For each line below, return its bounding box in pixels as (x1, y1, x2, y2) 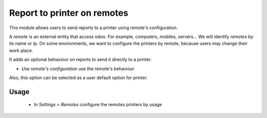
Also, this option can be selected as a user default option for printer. (9, 75, 148, 80)
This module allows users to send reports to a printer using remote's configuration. (9, 25, 178, 31)
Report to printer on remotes (9, 7, 129, 18)
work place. (9, 47, 33, 53)
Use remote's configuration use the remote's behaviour (21, 66, 134, 72)
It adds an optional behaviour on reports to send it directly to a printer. (9, 57, 152, 63)
